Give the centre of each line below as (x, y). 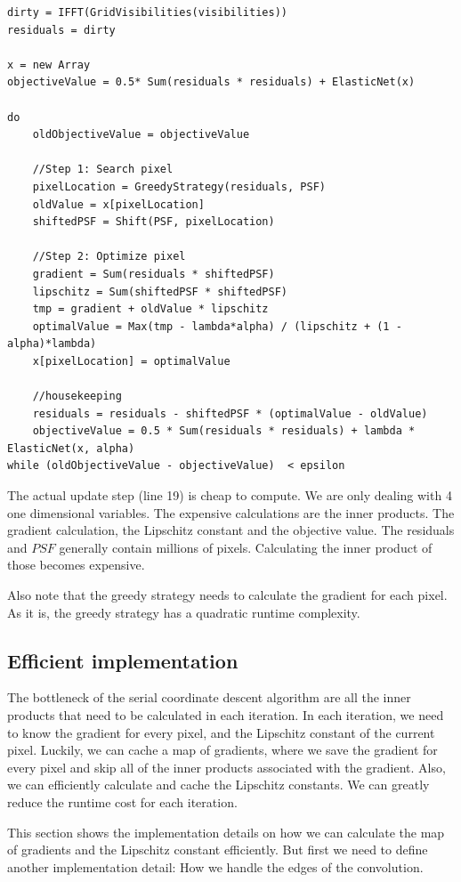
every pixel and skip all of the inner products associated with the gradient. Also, (226, 767)
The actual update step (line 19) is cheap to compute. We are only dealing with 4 (230, 495)
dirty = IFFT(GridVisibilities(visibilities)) (147, 12)
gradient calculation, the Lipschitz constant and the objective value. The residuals (231, 530)
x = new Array (49, 65)
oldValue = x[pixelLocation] (118, 204)
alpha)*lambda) (52, 344)
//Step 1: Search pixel (103, 170)
